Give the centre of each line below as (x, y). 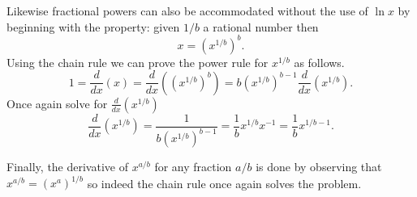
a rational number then (261, 26)
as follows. (319, 62)
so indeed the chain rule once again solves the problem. (224, 183)
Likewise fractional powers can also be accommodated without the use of (187, 10)
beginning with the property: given (93, 26)
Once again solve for (57, 103)
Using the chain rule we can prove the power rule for (138, 62)
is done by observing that (319, 167)
